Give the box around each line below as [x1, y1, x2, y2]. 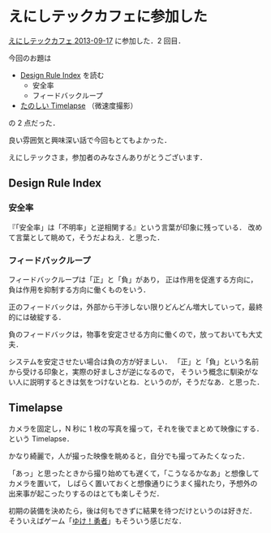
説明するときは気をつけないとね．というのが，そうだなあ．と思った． [29, 376, 265, 386]
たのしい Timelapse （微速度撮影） [19, 101, 138, 110]
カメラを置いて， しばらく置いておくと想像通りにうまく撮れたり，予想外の [8, 478, 258, 488]
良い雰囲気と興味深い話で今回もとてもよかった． [8, 135, 172, 144]
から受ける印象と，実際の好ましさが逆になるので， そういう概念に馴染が [8, 367, 252, 376]
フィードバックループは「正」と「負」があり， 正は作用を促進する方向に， [8, 274, 258, 284]
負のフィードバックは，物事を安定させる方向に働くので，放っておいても [8, 329, 249, 339]
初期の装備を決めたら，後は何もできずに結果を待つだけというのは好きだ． [8, 505, 257, 515]
